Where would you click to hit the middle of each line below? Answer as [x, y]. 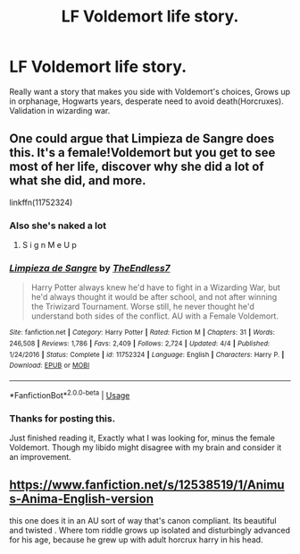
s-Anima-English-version [82, 499]
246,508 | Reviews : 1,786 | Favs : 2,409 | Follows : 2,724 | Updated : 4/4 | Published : [140, 344]
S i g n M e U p [50, 245]
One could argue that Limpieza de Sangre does [142, 139]
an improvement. [40, 456]
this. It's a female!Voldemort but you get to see [142, 153]
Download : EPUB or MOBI [50, 366]
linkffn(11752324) [41, 202]
